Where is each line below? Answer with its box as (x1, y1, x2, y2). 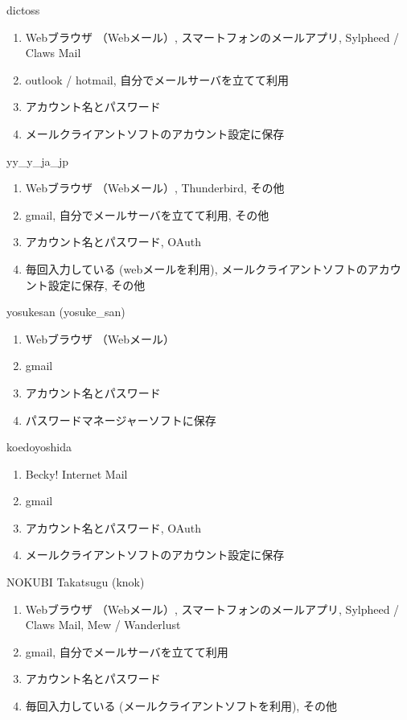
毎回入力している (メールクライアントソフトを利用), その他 (25, 697, 337, 714)
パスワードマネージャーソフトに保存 (25, 411, 216, 428)
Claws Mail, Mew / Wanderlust (25, 616, 181, 633)
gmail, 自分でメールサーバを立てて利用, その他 (25, 206, 269, 223)
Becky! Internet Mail (25, 465, 128, 482)
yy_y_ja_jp (6, 152, 69, 169)
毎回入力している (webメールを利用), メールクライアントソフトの (25, 260, 368, 277)
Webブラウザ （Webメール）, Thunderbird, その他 (25, 179, 285, 196)
